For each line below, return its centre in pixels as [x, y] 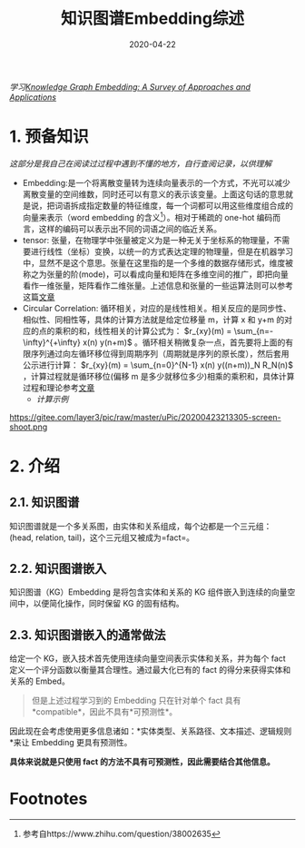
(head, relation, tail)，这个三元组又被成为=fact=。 [102, 537]
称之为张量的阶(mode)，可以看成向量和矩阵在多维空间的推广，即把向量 [155, 274]
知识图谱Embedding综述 [152, 19]
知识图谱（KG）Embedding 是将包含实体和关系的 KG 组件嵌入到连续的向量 [148, 592]
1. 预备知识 [49, 137]
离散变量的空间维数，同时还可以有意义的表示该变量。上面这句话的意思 [154, 194]
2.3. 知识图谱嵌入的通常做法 [88, 635]
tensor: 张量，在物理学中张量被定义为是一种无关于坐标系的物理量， [148, 240]
